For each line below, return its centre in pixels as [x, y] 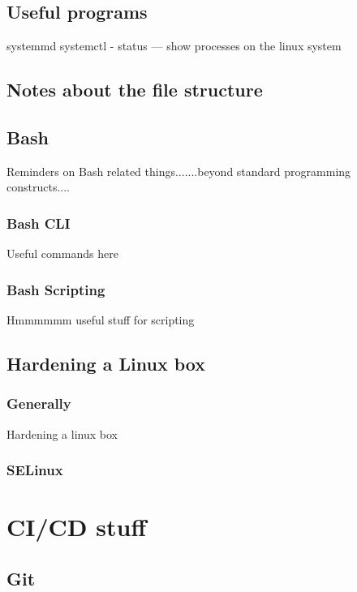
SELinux [35, 470]
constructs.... [38, 187]
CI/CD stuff [77, 527]
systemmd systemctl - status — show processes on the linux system [174, 46]
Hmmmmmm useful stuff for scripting [101, 320]
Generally [39, 403]
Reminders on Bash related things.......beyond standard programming [179, 171]
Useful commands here [62, 253]
